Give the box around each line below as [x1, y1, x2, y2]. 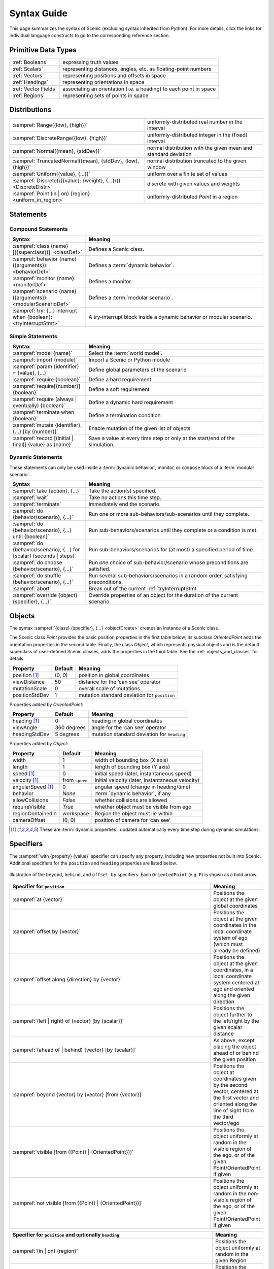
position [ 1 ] [12, 672, 39, 679]
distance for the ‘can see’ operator [79, 678, 161, 685]
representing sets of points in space [62, 92, 149, 99]
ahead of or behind [213, 1049, 259, 1056]
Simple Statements [9, 332, 58, 340]
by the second [213, 1081, 248, 1088]
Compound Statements [9, 225, 68, 232]
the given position [213, 1056, 256, 1063]
